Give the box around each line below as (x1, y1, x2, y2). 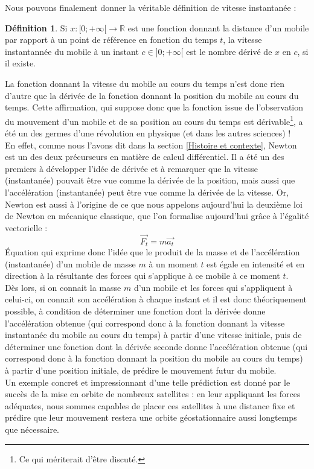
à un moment (149, 257, 198, 270)
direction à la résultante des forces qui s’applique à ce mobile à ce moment (5, 269, 280, 282)
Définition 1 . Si (5, 21, 68, 34)
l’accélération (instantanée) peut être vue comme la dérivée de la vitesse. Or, (5, 185, 289, 198)
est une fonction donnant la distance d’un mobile (127, 21, 309, 34)
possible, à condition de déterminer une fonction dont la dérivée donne (5, 304, 266, 317)
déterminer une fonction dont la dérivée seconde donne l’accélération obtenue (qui (5, 340, 308, 353)
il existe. (5, 57, 36, 69)
